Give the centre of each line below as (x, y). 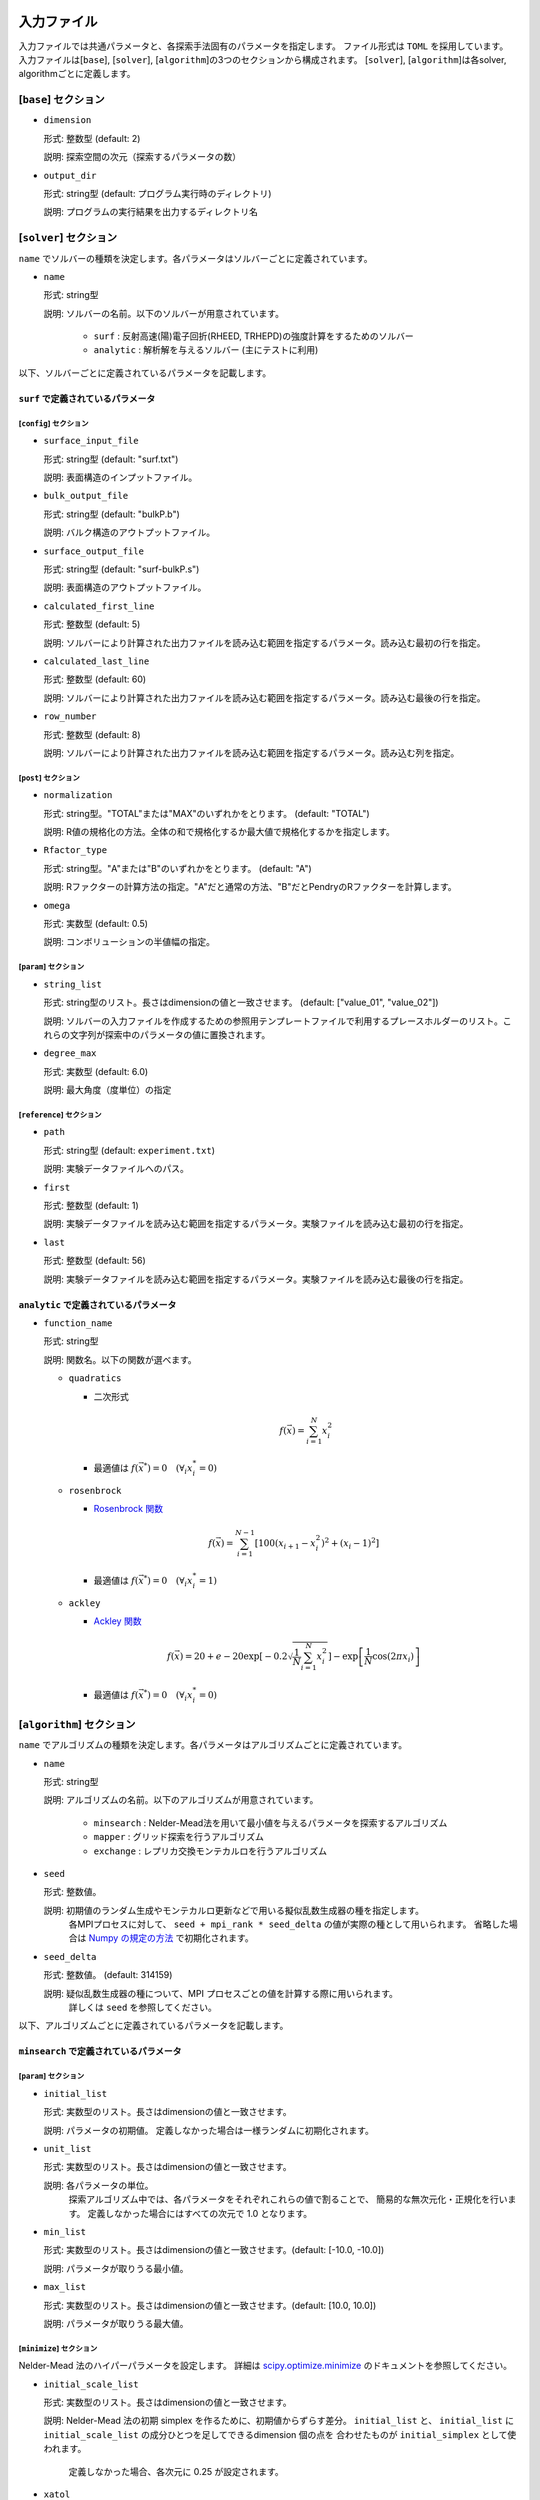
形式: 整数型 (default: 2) (92, 138)
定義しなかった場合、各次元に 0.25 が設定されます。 (176, 2471)
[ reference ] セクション (60, 1115)
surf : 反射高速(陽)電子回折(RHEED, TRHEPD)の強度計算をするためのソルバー (253, 336)
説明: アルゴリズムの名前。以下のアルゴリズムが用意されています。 (181, 1800)
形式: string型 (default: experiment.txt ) (129, 1150)
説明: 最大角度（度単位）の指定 (107, 1090)
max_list (65, 2287)
